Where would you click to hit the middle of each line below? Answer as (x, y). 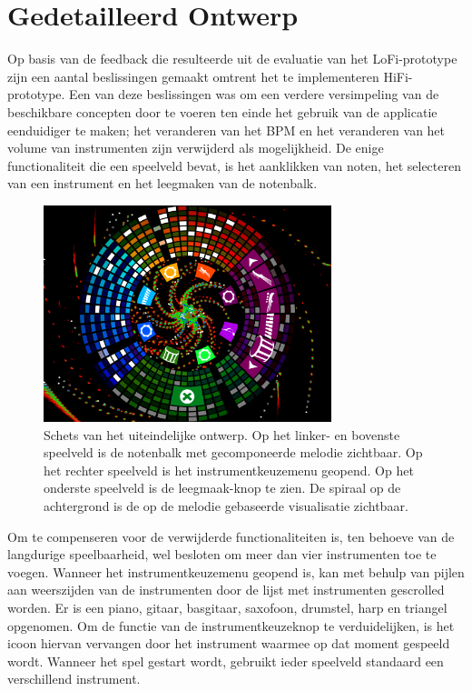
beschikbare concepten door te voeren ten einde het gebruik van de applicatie (222, 111)
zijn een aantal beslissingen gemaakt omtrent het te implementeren (193, 76)
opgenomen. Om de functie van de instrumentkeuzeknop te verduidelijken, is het (231, 625)
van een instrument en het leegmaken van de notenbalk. (162, 183)
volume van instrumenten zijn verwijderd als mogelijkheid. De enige (196, 148)
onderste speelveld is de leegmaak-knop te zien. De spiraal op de (222, 488)
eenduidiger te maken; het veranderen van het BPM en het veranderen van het (226, 130)
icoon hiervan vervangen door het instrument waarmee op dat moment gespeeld (229, 643)
